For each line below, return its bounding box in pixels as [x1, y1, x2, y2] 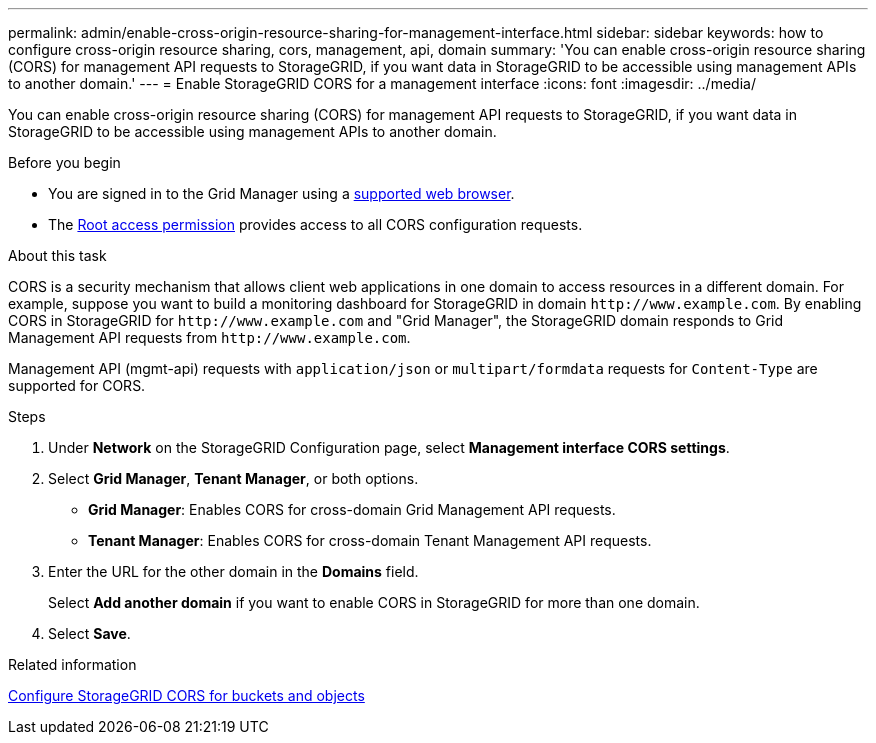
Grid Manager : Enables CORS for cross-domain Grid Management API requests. [88, 501, 616, 518]
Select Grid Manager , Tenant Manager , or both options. [48, 470, 419, 487]
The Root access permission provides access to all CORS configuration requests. [48, 216, 583, 233]
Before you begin [8, 154, 121, 171]
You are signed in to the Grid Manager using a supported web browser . [48, 185, 515, 202]
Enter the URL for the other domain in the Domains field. [48, 563, 419, 580]
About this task [8, 247, 107, 264]
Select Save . [48, 625, 131, 642]
